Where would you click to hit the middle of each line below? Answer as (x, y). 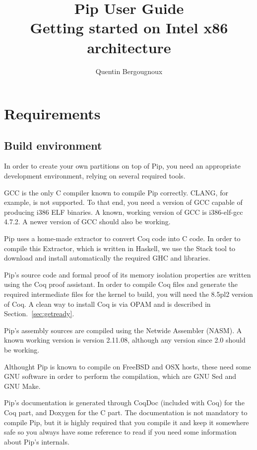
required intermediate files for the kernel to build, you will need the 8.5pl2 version (128, 294)
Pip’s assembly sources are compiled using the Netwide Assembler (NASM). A (123, 330)
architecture (129, 47)
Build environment (53, 145)
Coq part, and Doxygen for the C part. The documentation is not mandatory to (126, 412)
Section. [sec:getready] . (39, 314)
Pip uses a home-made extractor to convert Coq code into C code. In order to (122, 238)
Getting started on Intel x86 (129, 28)
